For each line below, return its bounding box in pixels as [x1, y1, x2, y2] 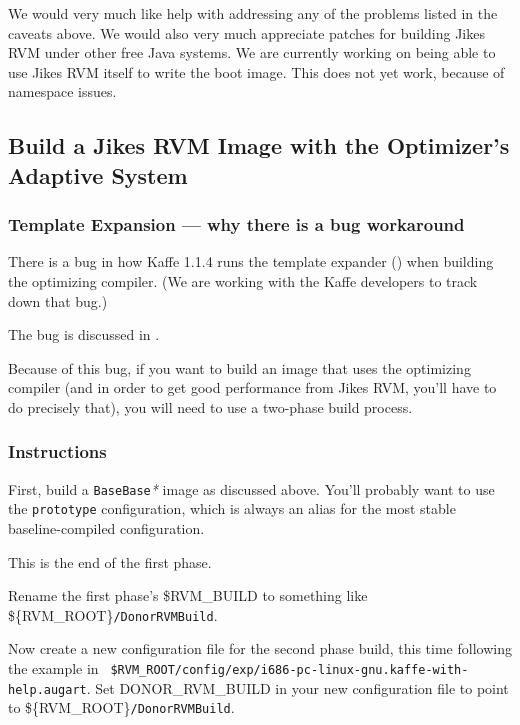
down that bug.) [8, 290, 108, 311]
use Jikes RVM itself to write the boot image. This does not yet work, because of [8, 61, 505, 82]
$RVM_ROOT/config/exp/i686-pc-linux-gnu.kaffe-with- [110, 663, 469, 678]
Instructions [8, 439, 107, 464]
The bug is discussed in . [8, 324, 160, 345]
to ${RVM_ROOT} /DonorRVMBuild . [8, 697, 235, 718]
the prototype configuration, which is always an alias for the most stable [8, 498, 456, 519]
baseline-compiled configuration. [8, 518, 205, 539]
